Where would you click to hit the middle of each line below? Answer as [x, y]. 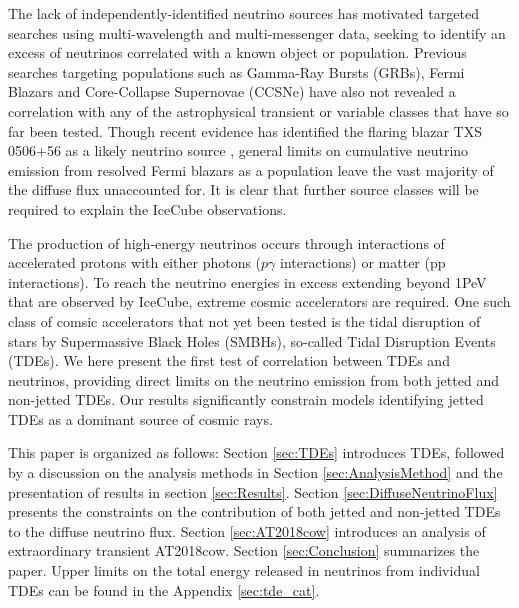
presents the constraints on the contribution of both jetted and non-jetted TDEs [254, 511]
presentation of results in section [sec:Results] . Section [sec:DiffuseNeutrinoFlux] [253, 491]
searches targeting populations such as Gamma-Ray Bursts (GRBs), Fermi [236, 71]
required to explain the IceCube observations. [147, 208]
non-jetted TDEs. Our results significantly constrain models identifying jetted [246, 399]
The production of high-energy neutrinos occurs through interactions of [226, 242]
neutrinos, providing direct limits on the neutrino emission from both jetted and [253, 379]
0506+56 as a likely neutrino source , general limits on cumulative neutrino [238, 150]
